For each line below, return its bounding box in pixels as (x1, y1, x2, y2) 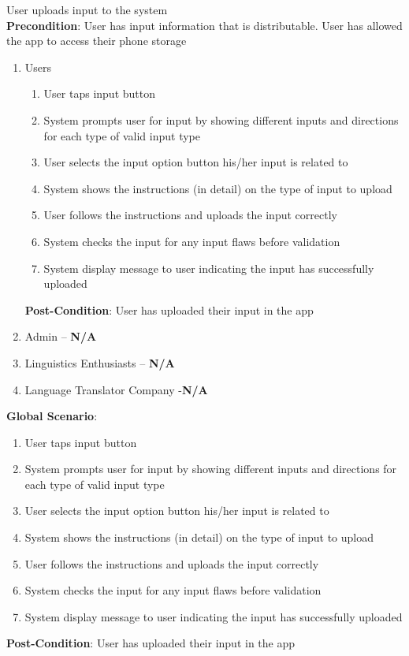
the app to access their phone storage (6, 32, 187, 49)
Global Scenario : (6, 408, 98, 424)
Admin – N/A (24, 328, 97, 345)
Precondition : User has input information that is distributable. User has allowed (6, 17, 403, 33)
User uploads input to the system (6, 2, 168, 17)
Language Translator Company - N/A (24, 381, 208, 397)
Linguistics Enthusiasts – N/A (24, 354, 175, 371)
